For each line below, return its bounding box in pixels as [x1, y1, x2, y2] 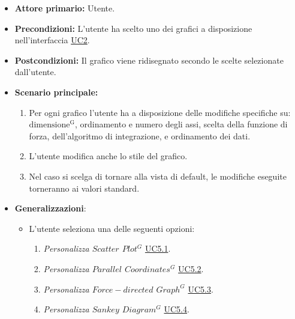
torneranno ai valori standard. [29, 181, 140, 194]
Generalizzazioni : [14, 202, 86, 214]
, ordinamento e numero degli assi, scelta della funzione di [74, 118, 288, 130]
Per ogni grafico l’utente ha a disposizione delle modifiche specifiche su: [29, 106, 291, 118]
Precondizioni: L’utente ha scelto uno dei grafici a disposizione [14, 22, 252, 34]
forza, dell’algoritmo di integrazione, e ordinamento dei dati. [29, 129, 251, 142]
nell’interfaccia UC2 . [14, 34, 90, 46]
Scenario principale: [14, 85, 98, 98]
